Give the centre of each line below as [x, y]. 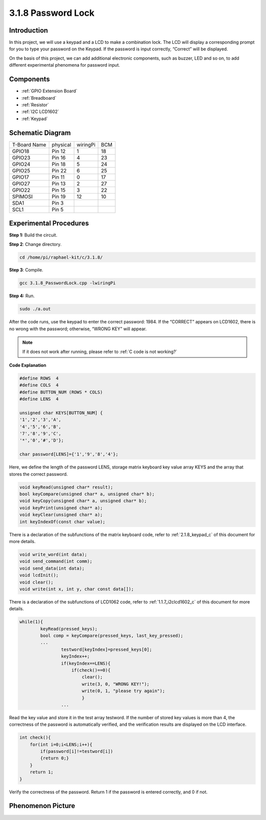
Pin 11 [58, 177]
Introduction [29, 30]
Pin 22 [59, 170]
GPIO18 [21, 151]
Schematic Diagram [40, 133]
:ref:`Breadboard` [39, 98]
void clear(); [36, 582]
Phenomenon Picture [42, 806]
